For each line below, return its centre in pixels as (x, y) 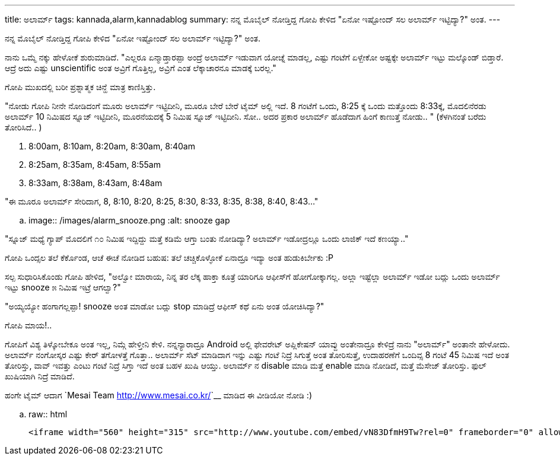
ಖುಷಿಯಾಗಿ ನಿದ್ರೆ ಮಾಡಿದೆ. (40, 376)
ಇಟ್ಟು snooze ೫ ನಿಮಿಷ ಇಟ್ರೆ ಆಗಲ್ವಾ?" (63, 287)
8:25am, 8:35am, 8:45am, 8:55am (95, 164)
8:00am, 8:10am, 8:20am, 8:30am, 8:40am (112, 146)
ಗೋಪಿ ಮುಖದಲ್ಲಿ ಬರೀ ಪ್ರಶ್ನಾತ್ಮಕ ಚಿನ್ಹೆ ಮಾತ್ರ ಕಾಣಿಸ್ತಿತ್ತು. (80, 87)
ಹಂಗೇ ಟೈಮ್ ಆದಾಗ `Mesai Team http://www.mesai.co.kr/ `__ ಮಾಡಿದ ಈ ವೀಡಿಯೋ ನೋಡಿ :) (158, 395)
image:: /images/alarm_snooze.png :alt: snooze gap (129, 220)
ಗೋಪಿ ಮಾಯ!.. (28, 325)
